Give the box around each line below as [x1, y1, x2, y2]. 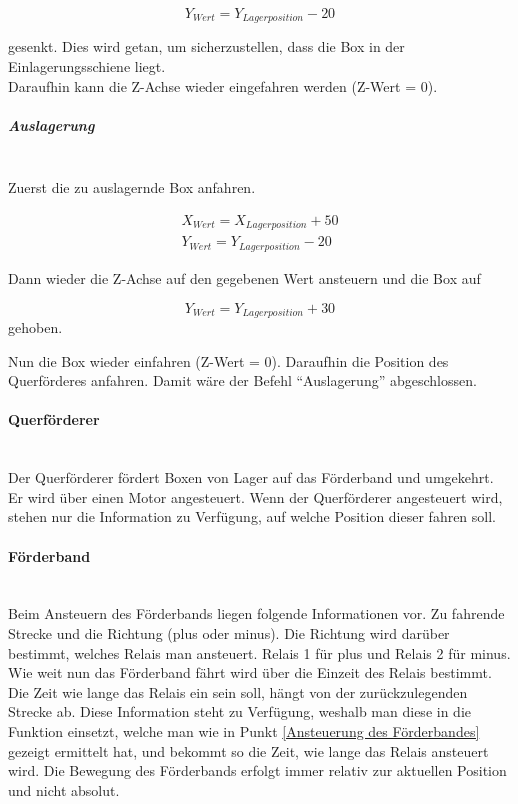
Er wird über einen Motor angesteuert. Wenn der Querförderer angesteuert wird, [8, 486, 503, 507]
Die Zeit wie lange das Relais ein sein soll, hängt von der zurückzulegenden [8, 681, 468, 702]
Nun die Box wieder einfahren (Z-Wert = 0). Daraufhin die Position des [8, 350, 449, 371]
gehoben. [8, 317, 63, 337]
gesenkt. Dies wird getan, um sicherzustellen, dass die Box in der [8, 36, 405, 57]
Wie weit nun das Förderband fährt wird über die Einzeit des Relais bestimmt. [8, 662, 492, 683]
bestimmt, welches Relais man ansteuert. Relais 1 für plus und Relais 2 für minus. [8, 642, 511, 663]
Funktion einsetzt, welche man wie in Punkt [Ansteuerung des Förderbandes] [8, 720, 480, 741]
